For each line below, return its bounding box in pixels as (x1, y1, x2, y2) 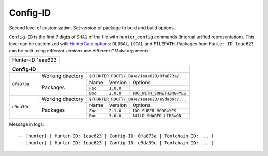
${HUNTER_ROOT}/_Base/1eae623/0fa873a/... (89, 73, 187, 79)
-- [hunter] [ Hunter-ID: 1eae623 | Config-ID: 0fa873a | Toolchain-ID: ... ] (18, 133, 214, 139)
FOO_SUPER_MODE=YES (132, 108, 177, 114)
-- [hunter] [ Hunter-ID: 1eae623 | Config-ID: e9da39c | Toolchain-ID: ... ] (18, 140, 214, 146)
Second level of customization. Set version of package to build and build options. (9, 25, 175, 31)
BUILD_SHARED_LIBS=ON (132, 113, 181, 119)
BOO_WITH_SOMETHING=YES (132, 91, 186, 96)
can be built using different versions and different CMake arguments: (9, 48, 150, 53)
